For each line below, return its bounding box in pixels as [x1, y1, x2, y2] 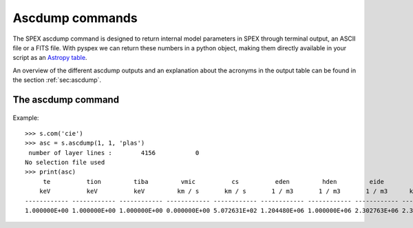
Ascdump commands [12, 10, 138, 25]
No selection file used [25, 158, 105, 167]
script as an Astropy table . [12, 54, 87, 62]
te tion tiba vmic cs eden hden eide [43, 178, 385, 185]
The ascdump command [12, 94, 120, 105]
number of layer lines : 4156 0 [28, 149, 200, 156]
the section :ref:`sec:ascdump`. [12, 76, 102, 84]
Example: [12, 114, 39, 122]
